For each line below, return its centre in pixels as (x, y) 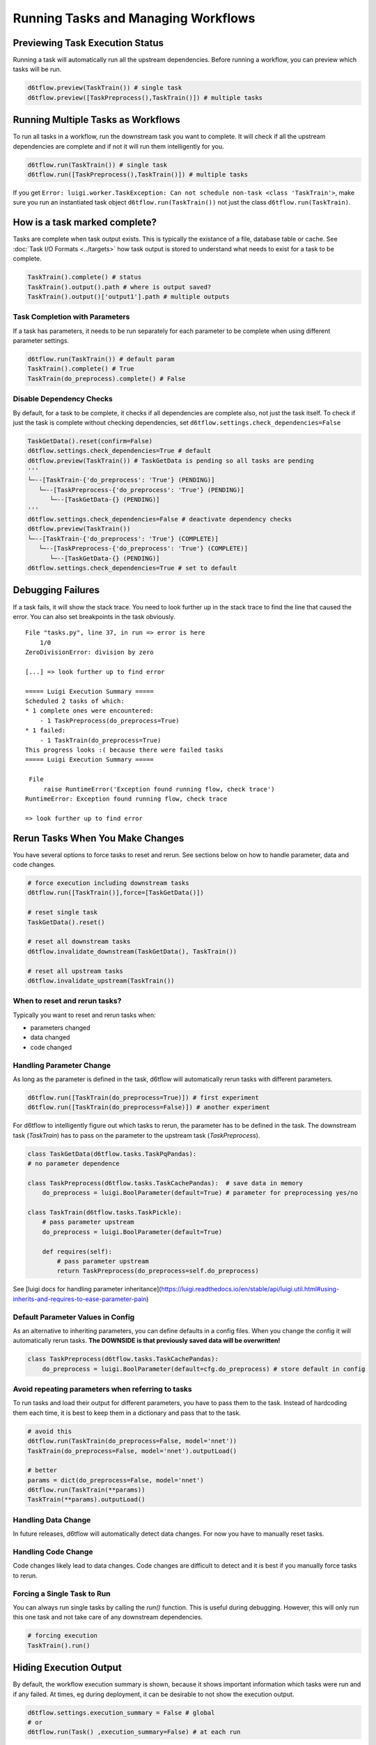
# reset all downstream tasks (79, 942)
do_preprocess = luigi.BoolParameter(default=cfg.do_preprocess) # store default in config (204, 1369)
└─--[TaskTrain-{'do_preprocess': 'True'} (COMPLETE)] (123, 539)
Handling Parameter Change (62, 1065)
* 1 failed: (46, 730)
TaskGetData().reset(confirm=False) (90, 441)
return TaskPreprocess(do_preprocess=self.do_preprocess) (158, 1271)
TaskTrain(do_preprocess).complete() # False (107, 378)
